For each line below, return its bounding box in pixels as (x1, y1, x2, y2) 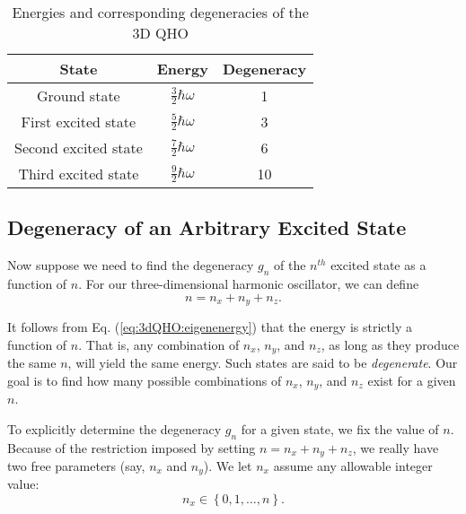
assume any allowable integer (273, 456, 433, 475)
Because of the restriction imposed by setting (7, 438, 256, 457)
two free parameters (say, (7, 456, 145, 475)
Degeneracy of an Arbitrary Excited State (7, 213, 407, 241)
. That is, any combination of (78, 335, 240, 353)
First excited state (21, 111, 136, 132)
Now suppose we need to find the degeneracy (7, 256, 254, 274)
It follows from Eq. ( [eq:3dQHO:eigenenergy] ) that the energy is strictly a (7, 318, 412, 336)
